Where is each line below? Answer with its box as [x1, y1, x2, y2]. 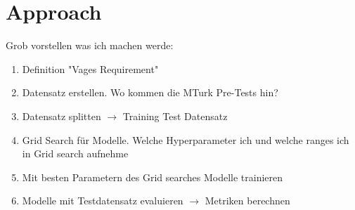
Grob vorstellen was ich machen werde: [6, 38, 174, 53]
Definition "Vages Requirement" [22, 61, 159, 76]
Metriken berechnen [205, 193, 290, 208]
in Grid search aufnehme [22, 146, 129, 161]
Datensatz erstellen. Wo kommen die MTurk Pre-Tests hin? [22, 85, 278, 100]
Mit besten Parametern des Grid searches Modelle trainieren [22, 169, 283, 184]
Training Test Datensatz [122, 108, 228, 123]
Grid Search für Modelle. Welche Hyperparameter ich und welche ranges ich [22, 132, 349, 147]
